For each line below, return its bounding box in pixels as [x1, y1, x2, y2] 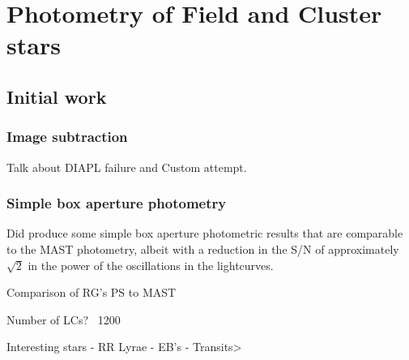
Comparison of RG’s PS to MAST [6, 284, 177, 301]
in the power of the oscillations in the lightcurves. [28, 256, 274, 273]
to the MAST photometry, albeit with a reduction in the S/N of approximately [6, 240, 399, 257]
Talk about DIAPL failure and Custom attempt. [6, 158, 247, 175]
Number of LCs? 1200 [6, 311, 121, 328]
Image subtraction [6, 126, 128, 147]
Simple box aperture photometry [6, 193, 227, 213]
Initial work [6, 84, 107, 109]
